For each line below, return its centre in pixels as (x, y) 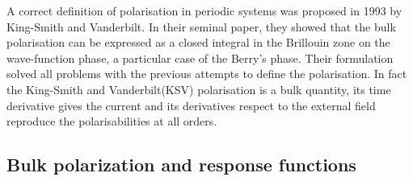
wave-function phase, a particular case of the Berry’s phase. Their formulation (200, 58)
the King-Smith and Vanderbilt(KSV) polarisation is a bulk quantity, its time (199, 89)
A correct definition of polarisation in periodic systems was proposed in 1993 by (204, 10)
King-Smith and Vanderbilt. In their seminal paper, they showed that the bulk (201, 26)
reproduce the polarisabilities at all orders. (112, 121)
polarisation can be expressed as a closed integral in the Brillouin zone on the (198, 42)
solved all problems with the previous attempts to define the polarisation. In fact (207, 74)
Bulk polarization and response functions (181, 165)
